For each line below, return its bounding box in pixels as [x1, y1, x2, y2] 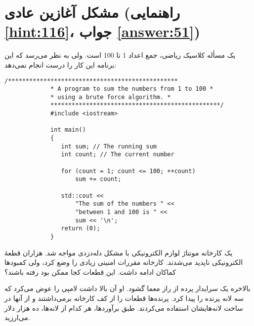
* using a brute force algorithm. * [50, 93, 171, 101]
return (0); [61, 225, 100, 232]
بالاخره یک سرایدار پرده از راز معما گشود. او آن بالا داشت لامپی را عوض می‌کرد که [4, 283, 251, 293]
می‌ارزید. [4, 312, 30, 323]
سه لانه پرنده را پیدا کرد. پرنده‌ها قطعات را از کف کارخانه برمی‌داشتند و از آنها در [4, 293, 244, 303]
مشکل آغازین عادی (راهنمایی [4, 2, 180, 22]
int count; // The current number [61, 151, 174, 158]
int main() [50, 126, 86, 134]
